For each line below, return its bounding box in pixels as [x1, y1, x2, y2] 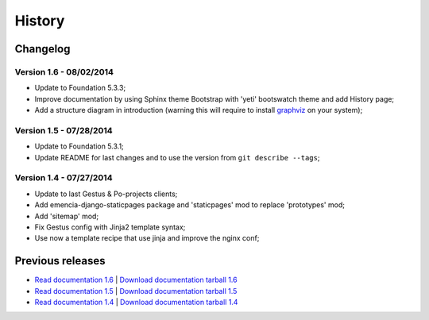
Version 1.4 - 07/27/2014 [14, 172, 113, 183]
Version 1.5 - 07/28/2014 [14, 125, 113, 136]
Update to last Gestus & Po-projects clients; [34, 189, 178, 199]
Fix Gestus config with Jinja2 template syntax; [34, 222, 186, 232]
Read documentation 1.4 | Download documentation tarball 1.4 [34, 298, 238, 307]
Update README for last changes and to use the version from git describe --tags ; [34, 152, 320, 162]
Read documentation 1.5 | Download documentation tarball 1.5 [34, 286, 238, 295]
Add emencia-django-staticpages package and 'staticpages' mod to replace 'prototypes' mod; [34, 200, 346, 210]
